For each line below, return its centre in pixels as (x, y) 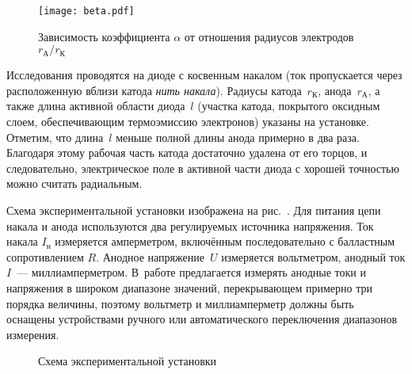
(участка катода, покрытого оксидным (289, 106)
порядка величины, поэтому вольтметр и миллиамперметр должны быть (180, 303)
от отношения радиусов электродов (269, 36)
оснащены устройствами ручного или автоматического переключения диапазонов (202, 319)
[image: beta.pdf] (86, 11)
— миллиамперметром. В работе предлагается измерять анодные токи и (191, 272)
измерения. (33, 334)
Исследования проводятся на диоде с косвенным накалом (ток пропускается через (204, 75)
